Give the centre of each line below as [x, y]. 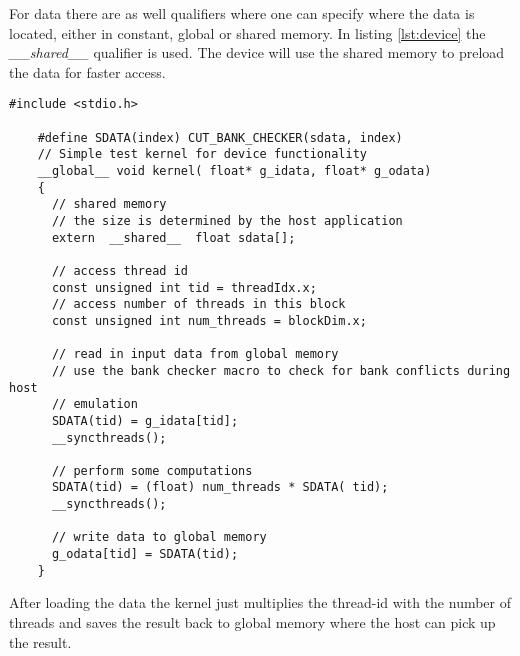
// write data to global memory [159, 537]
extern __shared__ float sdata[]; [173, 237]
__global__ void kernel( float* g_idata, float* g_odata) [234, 171]
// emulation [94, 404]
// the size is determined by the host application [227, 220]
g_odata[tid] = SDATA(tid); [145, 554]
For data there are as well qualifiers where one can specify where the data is [242, 13]
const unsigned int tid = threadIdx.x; [184, 287]
